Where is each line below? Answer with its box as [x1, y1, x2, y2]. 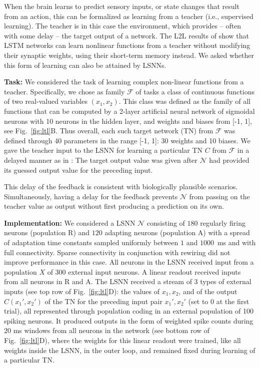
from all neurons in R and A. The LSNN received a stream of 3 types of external [4, 276, 251, 287]
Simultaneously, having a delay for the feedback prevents [4, 191, 178, 201]
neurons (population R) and [4, 227, 90, 238]
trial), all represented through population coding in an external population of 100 [4, 306, 253, 316]
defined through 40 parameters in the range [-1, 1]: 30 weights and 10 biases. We [4, 135, 250, 145]
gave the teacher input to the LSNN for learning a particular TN [4, 145, 203, 155]
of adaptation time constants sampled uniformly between [4, 237, 178, 248]
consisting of [146, 217, 185, 228]
